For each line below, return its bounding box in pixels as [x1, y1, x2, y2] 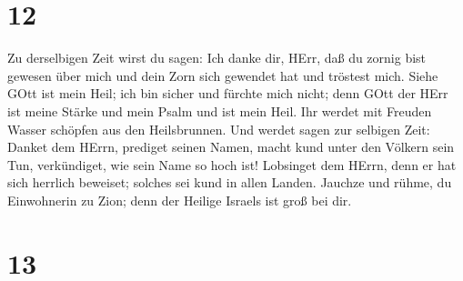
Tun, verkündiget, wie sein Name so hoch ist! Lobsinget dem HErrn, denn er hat [7, 155, 457, 174]
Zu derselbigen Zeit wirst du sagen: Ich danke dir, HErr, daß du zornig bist [7, 48, 427, 67]
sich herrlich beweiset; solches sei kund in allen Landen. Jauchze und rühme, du [7, 173, 452, 192]
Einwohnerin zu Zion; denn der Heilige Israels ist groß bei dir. [7, 190, 352, 209]
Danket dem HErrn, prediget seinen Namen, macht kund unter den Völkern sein [7, 137, 455, 156]
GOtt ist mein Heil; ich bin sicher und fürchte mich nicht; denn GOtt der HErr [7, 84, 448, 103]
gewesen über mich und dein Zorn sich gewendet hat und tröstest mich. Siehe [7, 65, 438, 85]
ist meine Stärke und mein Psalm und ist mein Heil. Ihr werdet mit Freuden [7, 101, 432, 120]
